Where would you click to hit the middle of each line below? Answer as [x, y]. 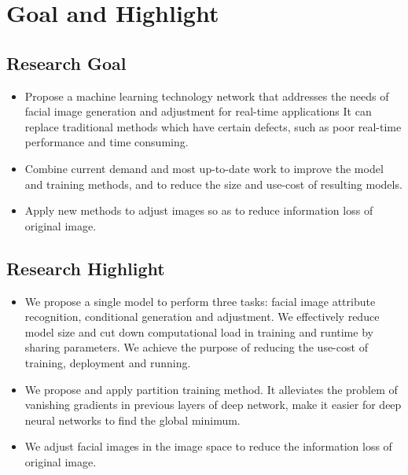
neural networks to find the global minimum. [132, 420]
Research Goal [66, 63]
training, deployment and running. [108, 362]
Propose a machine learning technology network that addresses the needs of [207, 96]
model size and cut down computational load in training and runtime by [199, 331]
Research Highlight [86, 268]
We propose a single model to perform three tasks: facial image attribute [200, 301]
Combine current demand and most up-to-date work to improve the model [204, 168]
